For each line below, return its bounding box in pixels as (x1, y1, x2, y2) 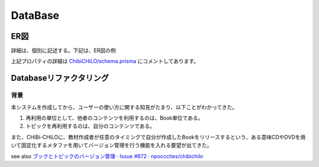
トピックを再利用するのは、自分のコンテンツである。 (25, 123, 155, 130)
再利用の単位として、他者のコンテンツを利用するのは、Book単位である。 (25, 114, 204, 121)
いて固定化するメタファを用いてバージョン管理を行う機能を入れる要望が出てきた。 (11, 142, 213, 149)
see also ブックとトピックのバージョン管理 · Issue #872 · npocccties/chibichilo (11, 152, 203, 159)
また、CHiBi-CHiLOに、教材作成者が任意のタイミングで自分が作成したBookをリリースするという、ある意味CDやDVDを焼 (11, 133, 306, 140)
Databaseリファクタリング (11, 73, 109, 83)
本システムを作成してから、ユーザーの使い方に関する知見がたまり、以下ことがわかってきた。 (11, 103, 237, 110)
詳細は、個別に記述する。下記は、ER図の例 (11, 47, 116, 54)
